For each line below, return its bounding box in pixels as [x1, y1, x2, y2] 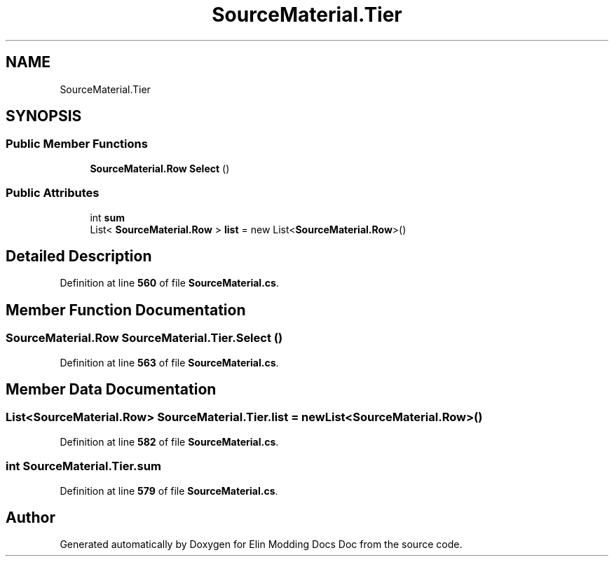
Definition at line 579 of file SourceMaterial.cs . [60, 484, 278, 497]
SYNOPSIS [6, 107, 82, 125]
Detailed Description [6, 247, 152, 265]
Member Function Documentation [6, 301, 246, 319]
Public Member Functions [6, 137, 148, 151]
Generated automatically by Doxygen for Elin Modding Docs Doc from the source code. [60, 538, 463, 551]
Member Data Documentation [6, 381, 217, 399]
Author [6, 509, 55, 527]
